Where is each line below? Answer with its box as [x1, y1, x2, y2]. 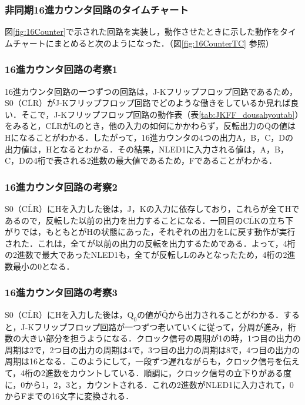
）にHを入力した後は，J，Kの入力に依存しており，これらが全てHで [38, 203, 300, 214]
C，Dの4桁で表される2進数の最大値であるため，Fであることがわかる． [5, 154, 277, 167]
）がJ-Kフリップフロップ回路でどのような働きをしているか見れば [38, 97, 291, 109]
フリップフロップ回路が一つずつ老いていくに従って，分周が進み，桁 [34, 320, 296, 333]
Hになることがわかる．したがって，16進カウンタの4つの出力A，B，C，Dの [5, 131, 294, 143]
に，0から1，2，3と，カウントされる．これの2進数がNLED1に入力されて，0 [5, 378, 294, 390]
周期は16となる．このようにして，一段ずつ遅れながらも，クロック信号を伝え [5, 355, 300, 367]
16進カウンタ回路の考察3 [5, 285, 118, 300]
